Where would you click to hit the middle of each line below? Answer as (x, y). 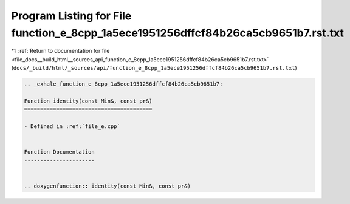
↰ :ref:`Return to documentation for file (60, 51)
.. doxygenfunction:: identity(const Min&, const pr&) (107, 186)
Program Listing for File (71, 16)
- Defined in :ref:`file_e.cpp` (72, 127)
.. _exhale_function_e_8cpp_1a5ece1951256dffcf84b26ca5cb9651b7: (123, 84)
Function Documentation (60, 152)
